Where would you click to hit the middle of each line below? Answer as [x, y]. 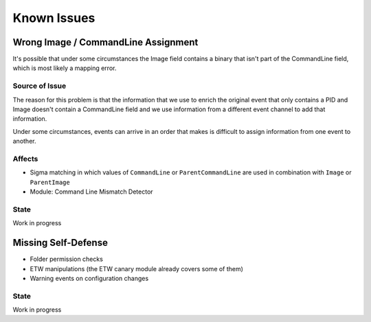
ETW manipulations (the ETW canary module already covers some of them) [137, 268]
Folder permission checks [66, 259]
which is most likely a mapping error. [65, 68]
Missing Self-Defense [60, 243]
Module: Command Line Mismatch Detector [92, 192]
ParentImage [50, 182]
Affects [25, 159]
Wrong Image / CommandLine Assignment [105, 42]
